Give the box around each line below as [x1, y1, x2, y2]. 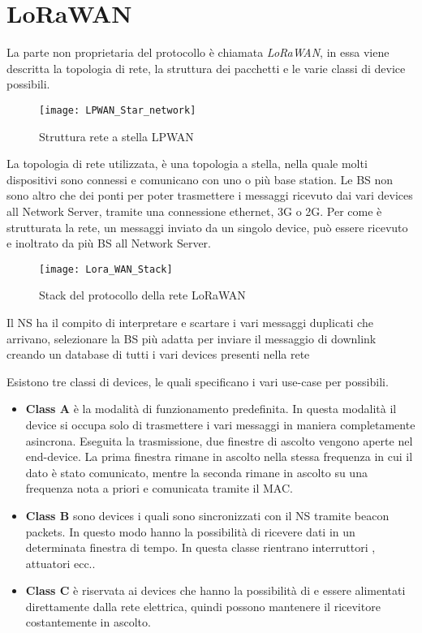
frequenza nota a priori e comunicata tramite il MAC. [25, 480, 293, 497]
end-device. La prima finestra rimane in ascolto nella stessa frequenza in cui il [25, 448, 413, 465]
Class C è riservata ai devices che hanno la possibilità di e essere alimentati [25, 582, 406, 599]
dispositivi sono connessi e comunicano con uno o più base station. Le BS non [6, 170, 394, 187]
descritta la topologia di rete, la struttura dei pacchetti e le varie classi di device [6, 59, 406, 76]
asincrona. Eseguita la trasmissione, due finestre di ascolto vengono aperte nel [25, 432, 413, 449]
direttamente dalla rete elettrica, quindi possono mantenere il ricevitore [25, 597, 381, 614]
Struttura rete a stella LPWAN [39, 127, 194, 144]
